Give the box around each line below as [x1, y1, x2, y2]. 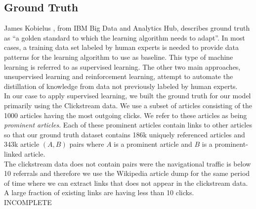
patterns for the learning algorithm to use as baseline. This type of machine [4, 51, 233, 62]
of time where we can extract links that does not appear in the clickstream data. [4, 177, 248, 188]
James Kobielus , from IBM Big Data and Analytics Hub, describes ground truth [4, 23, 250, 33]
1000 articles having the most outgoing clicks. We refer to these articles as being [4, 110, 247, 120]
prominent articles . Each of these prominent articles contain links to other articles [4, 120, 252, 130]
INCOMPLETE [4, 197, 52, 207]
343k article [4, 139, 40, 149]
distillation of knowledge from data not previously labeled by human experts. [4, 81, 238, 91]
